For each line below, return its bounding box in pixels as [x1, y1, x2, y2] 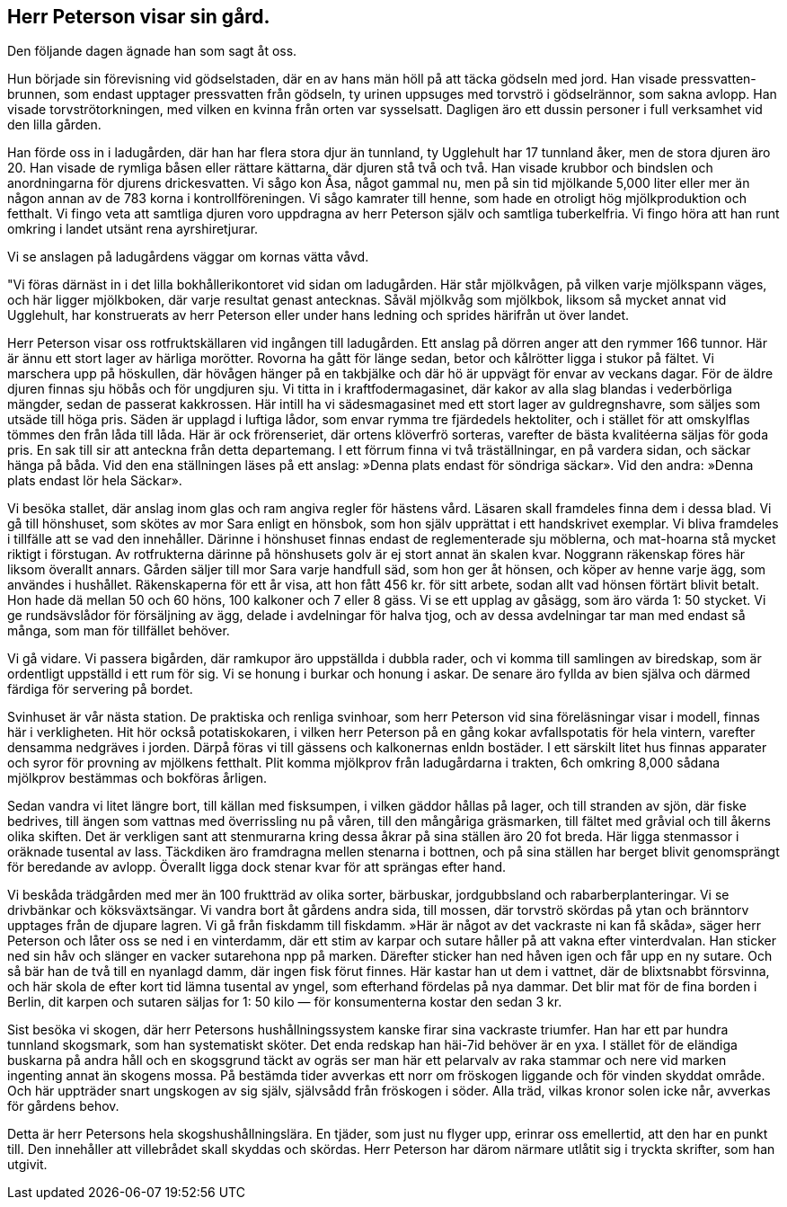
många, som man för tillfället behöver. [7, 623, 230, 639]
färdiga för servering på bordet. [7, 681, 193, 697]
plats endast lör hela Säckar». [7, 473, 182, 489]
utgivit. [7, 1157, 48, 1173]
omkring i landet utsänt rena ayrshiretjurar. [7, 221, 259, 237]
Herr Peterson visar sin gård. [7, 5, 270, 28]
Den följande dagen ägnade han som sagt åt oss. [7, 43, 297, 59]
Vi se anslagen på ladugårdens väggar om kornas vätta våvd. [7, 249, 369, 265]
